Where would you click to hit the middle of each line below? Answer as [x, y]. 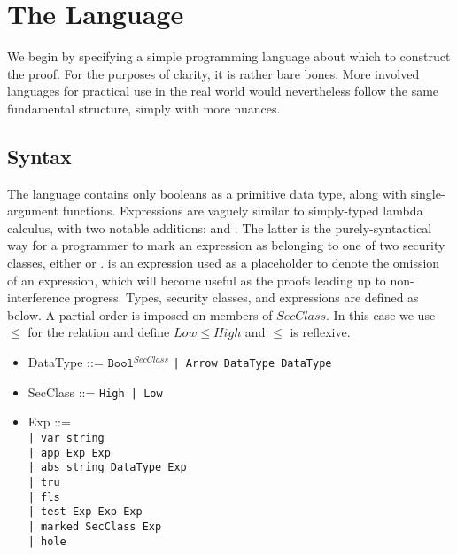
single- [428, 193]
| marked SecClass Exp [95, 526]
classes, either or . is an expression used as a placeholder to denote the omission [224, 263]
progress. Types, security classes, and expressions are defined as [246, 297]
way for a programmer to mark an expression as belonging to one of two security [226, 245]
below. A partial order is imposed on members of [140, 314]
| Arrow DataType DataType [252, 364]
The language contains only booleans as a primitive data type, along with [207, 193]
